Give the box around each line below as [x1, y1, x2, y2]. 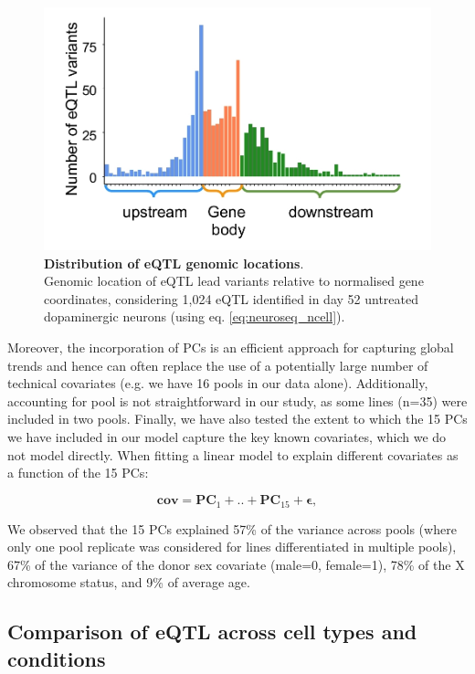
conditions [7, 644, 106, 672]
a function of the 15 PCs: [7, 463, 149, 482]
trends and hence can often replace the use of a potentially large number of [7, 355, 428, 374]
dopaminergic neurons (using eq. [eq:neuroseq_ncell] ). [44, 307, 345, 326]
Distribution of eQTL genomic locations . [44, 253, 304, 272]
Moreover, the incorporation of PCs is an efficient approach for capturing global [7, 338, 454, 357]
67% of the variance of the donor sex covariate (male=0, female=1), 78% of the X [7, 554, 465, 574]
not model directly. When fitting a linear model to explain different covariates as [7, 445, 459, 464]
